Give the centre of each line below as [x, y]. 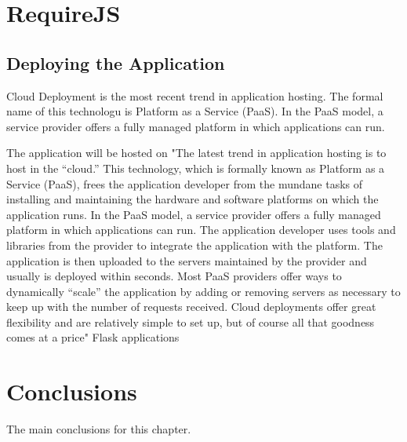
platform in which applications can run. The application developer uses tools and [201, 230]
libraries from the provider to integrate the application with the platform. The [194, 245]
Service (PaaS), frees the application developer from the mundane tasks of [185, 183]
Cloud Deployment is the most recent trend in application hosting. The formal [195, 95]
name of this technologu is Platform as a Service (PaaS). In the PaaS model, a [195, 111]
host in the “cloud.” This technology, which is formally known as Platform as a [196, 168]
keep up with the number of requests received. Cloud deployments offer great [191, 307]
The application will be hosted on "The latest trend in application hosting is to [196, 153]
